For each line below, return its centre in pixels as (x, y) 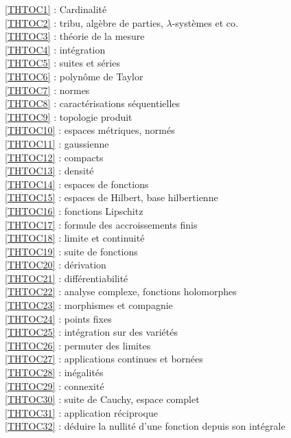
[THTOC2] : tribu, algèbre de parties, (84, 22)
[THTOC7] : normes (47, 90)
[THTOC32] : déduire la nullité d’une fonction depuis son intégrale (145, 426)
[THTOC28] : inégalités (54, 372)
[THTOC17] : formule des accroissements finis (101, 224)
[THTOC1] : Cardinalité (56, 9)
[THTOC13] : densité (49, 171)
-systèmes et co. (205, 22)
